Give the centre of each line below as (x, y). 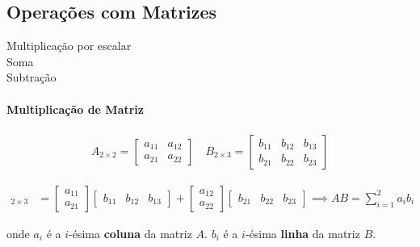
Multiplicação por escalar (69, 46)
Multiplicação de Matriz (75, 109)
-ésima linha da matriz (302, 233)
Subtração (31, 77)
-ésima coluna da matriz (130, 233)
